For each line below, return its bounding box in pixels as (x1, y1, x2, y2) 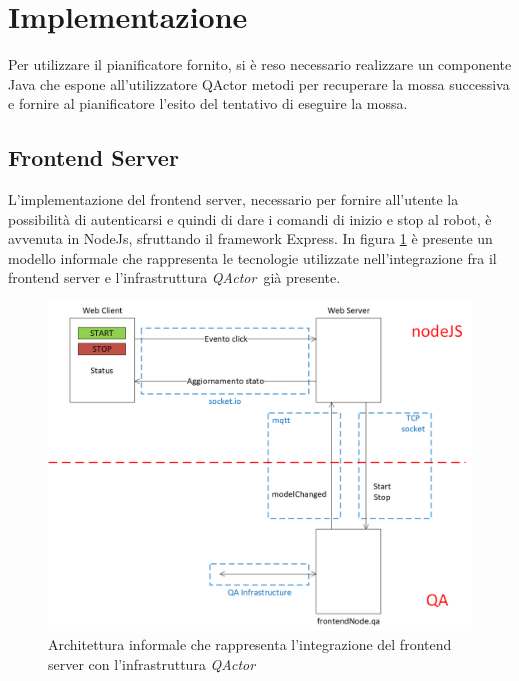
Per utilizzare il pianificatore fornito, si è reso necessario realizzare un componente (8, 54, 512, 75)
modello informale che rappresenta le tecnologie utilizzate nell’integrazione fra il (8, 247, 497, 268)
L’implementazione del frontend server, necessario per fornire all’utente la (8, 189, 459, 210)
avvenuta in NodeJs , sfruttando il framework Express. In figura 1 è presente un (8, 228, 493, 249)
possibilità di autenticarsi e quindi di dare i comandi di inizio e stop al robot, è (8, 208, 492, 229)
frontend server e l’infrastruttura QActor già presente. (8, 267, 341, 288)
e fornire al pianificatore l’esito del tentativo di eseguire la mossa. (8, 93, 408, 114)
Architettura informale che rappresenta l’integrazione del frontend (48, 634, 452, 655)
